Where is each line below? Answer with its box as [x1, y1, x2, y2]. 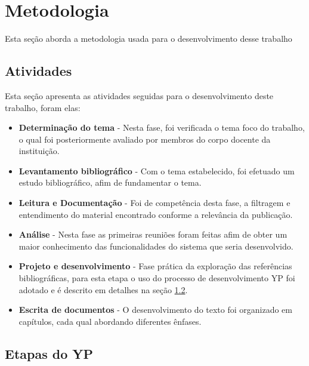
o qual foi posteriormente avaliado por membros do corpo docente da [18, 133, 271, 145]
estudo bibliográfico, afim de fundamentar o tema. [18, 176, 202, 189]
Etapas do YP [5, 344, 94, 362]
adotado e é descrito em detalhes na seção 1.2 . [18, 283, 188, 296]
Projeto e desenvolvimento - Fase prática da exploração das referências [18, 260, 292, 272]
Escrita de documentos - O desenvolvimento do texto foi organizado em [18, 303, 292, 316]
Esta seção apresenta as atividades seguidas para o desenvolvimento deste [5, 89, 274, 102]
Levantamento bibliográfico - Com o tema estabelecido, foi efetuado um [18, 164, 295, 177]
